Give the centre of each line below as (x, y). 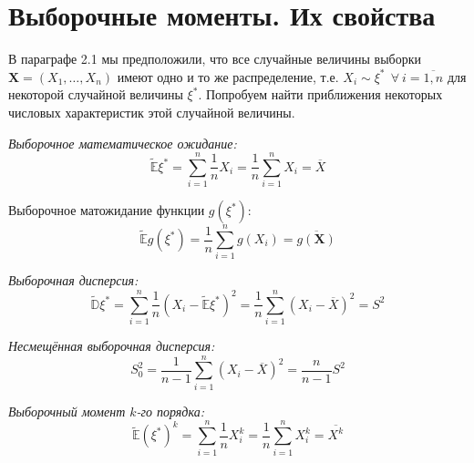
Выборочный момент (67, 411)
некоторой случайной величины (96, 94)
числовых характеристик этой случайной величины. (152, 112)
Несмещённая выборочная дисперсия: (112, 346)
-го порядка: (170, 411)
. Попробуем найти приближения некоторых (320, 94)
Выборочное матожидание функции (107, 210)
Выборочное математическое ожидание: (123, 143)
